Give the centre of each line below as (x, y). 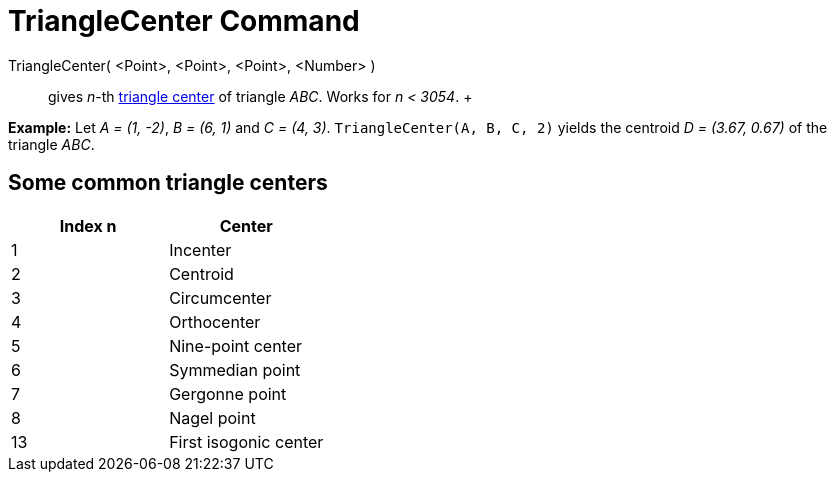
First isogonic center (246, 441)
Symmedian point (235, 369)
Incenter (200, 249)
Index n (88, 225)
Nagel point (212, 417)
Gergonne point (228, 393)
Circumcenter (220, 297)
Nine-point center (236, 345)
